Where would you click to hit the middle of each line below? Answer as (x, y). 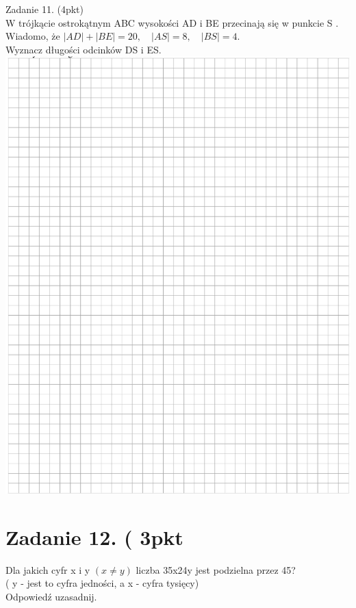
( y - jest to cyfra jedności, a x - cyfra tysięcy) (102, 583)
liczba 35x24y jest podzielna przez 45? (216, 569)
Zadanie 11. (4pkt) (44, 9)
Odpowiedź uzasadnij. (51, 596)
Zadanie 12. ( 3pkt (94, 536)
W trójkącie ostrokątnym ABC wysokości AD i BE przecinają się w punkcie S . (172, 22)
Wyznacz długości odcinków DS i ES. (84, 49)
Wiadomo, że (33, 36)
